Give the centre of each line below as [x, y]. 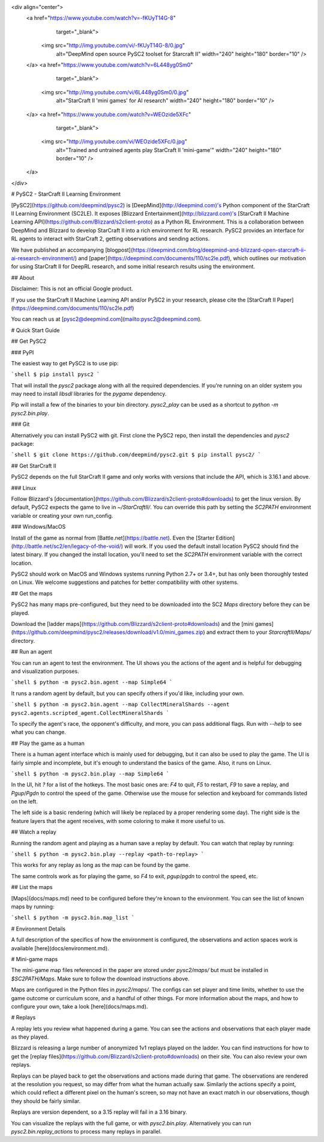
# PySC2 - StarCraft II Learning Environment [66, 194]
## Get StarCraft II [34, 466]
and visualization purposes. [45, 671]
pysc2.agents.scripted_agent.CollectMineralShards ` [90, 713]
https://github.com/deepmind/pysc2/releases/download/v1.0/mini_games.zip [108, 632]
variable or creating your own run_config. [62, 515]
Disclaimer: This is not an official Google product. [72, 289]
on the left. [25, 801]
